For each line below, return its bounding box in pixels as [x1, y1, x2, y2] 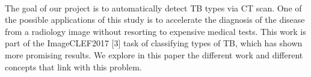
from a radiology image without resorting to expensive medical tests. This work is [5, 25, 306, 37]
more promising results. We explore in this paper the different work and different [5, 48, 303, 61]
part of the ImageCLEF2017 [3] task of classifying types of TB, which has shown [5, 37, 303, 49]
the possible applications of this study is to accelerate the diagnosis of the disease [5, 13, 305, 26]
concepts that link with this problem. [5, 60, 142, 73]
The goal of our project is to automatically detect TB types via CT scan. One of [5, 1, 302, 14]
